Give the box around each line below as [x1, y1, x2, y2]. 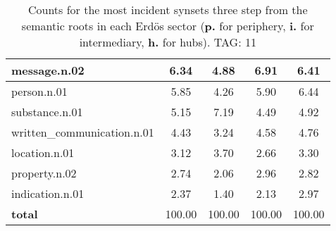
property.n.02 [11, 165, 77, 181]
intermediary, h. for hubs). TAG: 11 [79, 34, 256, 50]
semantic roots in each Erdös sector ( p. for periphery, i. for [21, 18, 314, 34]
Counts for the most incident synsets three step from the [27, 1, 308, 18]
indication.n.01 [11, 185, 85, 201]
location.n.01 [11, 144, 75, 161]
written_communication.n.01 [11, 124, 154, 140]
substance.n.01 [11, 104, 83, 120]
